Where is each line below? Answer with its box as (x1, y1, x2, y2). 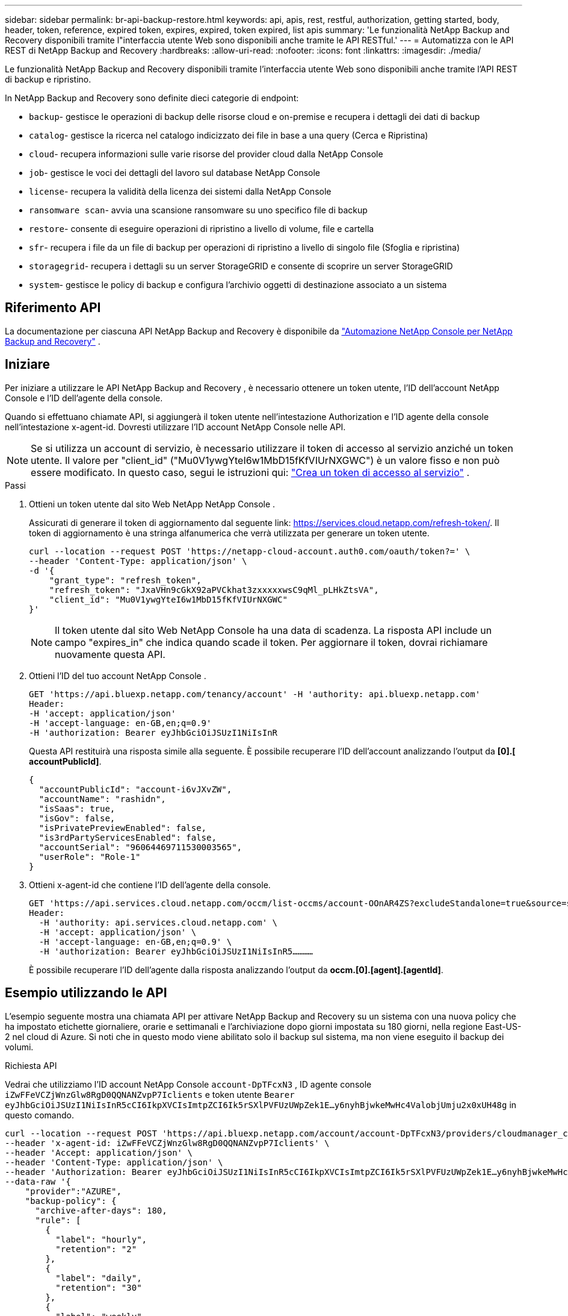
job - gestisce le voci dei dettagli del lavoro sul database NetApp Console (29, 168, 320, 178)
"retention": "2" (55, 1244, 137, 1254)
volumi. (5, 1041, 34, 1052)
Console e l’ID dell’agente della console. (5, 392, 163, 403)
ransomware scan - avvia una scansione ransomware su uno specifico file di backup (29, 205, 368, 215)
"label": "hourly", (55, 1234, 147, 1244)
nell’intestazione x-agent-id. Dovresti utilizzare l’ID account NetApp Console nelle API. (5, 421, 346, 432)
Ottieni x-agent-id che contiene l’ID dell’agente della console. (29, 879, 271, 890)
